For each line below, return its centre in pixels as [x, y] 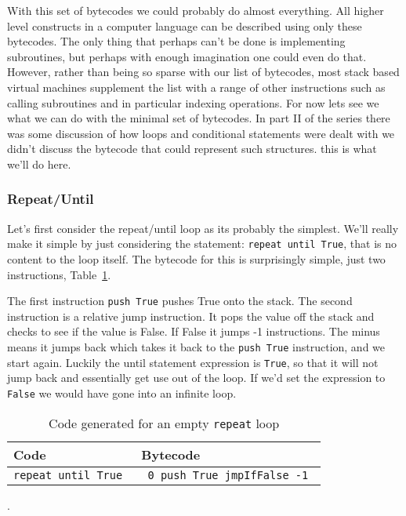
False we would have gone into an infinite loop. [122, 392]
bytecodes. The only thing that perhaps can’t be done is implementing [176, 41]
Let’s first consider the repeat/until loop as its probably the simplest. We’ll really [203, 228]
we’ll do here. [39, 164]
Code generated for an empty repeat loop [164, 423]
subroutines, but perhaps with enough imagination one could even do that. [187, 56]
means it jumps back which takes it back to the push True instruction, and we [196, 347]
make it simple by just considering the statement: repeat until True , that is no [202, 243]
